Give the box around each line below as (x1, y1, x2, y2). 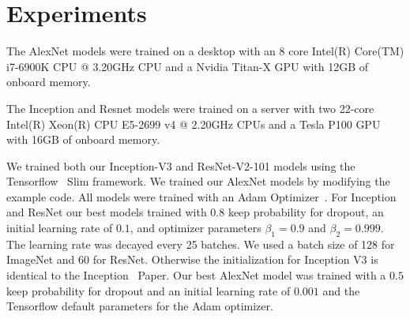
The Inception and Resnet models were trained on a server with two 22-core (6, 99, 374, 116)
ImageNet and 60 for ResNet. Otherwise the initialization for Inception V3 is (6, 251, 378, 268)
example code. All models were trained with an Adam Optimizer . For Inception (6, 188, 397, 205)
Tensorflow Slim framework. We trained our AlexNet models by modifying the (6, 173, 390, 190)
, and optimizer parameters (130, 220, 261, 236)
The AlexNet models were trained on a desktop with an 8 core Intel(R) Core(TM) (6, 43, 404, 59)
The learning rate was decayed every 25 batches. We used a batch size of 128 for (6, 235, 395, 252)
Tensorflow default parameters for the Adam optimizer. (6, 298, 273, 314)
